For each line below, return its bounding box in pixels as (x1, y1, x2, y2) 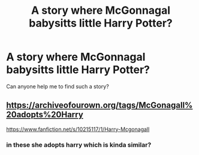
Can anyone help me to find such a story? (6, 82, 109, 90)
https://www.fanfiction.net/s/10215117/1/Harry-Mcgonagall (6, 126, 150, 133)
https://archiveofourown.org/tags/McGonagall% (6, 100, 193, 111)
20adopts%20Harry (6, 109, 84, 120)
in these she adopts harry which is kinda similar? (6, 141, 152, 149)
